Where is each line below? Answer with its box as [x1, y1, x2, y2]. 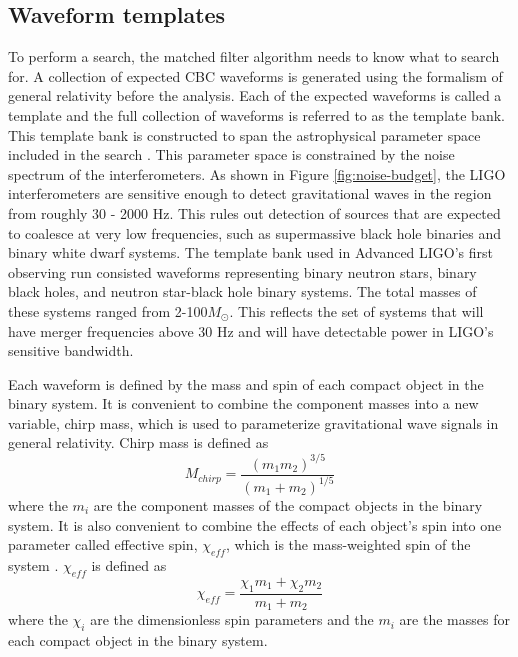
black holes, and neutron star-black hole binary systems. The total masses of [8, 281, 477, 302]
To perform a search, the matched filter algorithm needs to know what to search [8, 46, 500, 67]
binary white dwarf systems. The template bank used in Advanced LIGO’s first [8, 242, 494, 263]
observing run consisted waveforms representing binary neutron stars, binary [8, 261, 477, 282]
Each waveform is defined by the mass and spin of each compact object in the [8, 373, 484, 394]
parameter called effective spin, [8, 534, 198, 555]
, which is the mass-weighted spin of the [225, 534, 471, 555]
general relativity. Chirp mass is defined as [8, 432, 269, 453]
